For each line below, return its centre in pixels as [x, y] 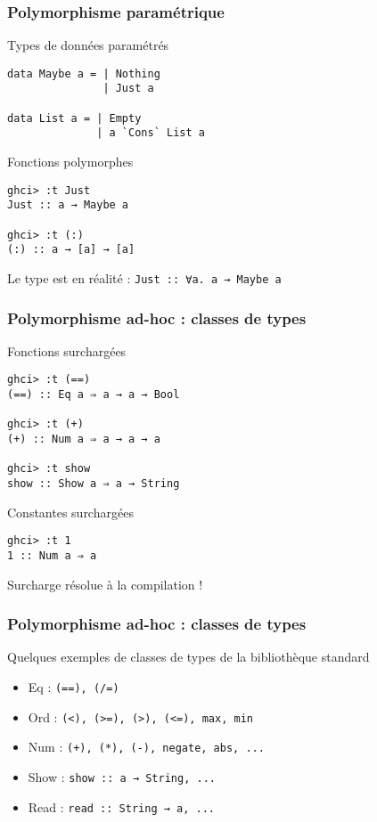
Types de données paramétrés [88, 45]
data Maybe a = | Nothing [84, 73]
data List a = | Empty [74, 118]
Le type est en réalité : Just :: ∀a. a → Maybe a [144, 277]
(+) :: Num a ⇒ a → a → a [84, 439]
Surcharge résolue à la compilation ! [105, 584]
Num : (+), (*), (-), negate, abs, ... [146, 747]
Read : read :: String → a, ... [121, 806]
